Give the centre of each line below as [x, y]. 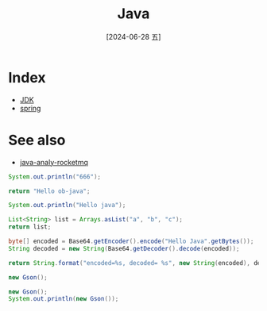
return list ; [30, 227]
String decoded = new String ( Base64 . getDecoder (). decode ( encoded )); [124, 248]
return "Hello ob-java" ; [49, 191]
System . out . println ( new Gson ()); [64, 299]
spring [30, 108]
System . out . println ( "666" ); [55, 177]
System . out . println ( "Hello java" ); [67, 205]
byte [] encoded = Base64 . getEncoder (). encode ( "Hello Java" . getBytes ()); [131, 241]
